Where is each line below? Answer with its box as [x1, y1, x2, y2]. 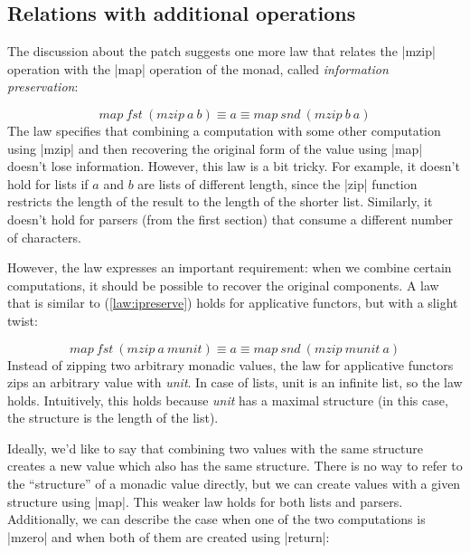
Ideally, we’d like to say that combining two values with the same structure [7, 438, 424, 457]
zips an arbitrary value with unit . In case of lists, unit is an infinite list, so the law [7, 373, 463, 392]
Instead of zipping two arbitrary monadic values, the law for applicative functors [7, 355, 454, 374]
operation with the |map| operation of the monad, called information [7, 59, 389, 78]
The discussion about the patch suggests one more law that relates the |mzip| [7, 42, 436, 61]
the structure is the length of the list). [7, 408, 219, 427]
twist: [7, 310, 38, 329]
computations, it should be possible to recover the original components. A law [7, 275, 439, 294]
